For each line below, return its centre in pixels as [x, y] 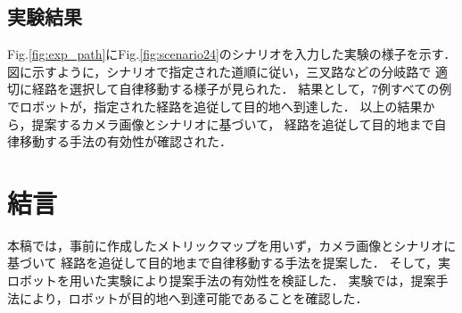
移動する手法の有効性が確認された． [125, 141]
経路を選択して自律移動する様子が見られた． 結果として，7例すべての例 [242, 89]
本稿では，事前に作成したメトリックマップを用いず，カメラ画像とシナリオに [232, 245]
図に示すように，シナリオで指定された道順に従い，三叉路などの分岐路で [219, 71]
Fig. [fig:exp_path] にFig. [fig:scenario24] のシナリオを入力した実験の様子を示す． [232, 54]
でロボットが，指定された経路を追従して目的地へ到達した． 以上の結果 [215, 106]
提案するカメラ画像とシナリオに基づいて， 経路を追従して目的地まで [233, 124]
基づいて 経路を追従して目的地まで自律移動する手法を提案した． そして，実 [229, 263]
